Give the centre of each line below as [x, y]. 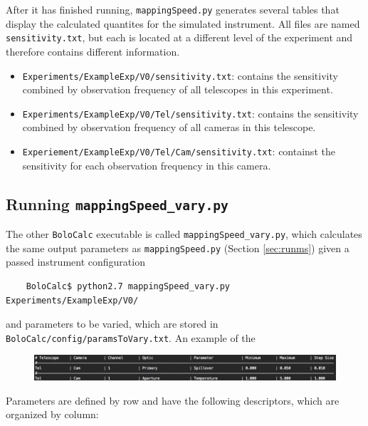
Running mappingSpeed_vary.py [117, 203]
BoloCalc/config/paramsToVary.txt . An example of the [131, 337]
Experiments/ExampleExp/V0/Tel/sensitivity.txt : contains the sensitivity [190, 113]
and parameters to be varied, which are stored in [112, 324]
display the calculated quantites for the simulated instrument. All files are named [183, 23]
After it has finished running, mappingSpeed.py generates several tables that [173, 9]
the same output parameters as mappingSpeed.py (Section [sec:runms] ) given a [178, 248]
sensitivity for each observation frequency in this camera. [147, 165]
